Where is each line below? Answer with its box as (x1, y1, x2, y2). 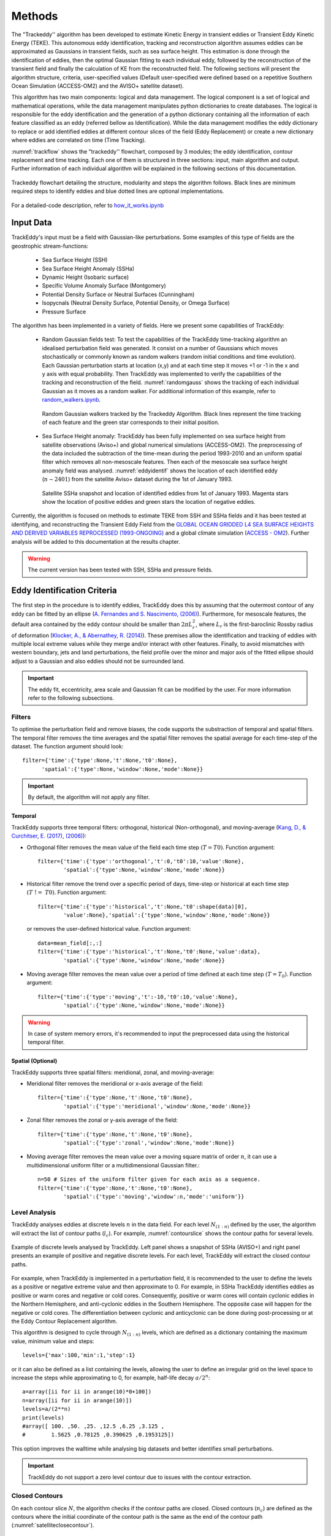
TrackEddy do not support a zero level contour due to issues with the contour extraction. (28, 1473, 252, 1481)
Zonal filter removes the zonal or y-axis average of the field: (26, 1116, 178, 1124)
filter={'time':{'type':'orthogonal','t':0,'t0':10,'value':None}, (37, 858, 245, 865)
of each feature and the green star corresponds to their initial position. (42, 418, 220, 426)
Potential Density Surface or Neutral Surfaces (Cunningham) (42, 291, 195, 298)
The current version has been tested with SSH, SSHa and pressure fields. (28, 566, 213, 574)
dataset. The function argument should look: (11, 742, 124, 750)
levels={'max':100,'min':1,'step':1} (22, 1352, 136, 1359)
